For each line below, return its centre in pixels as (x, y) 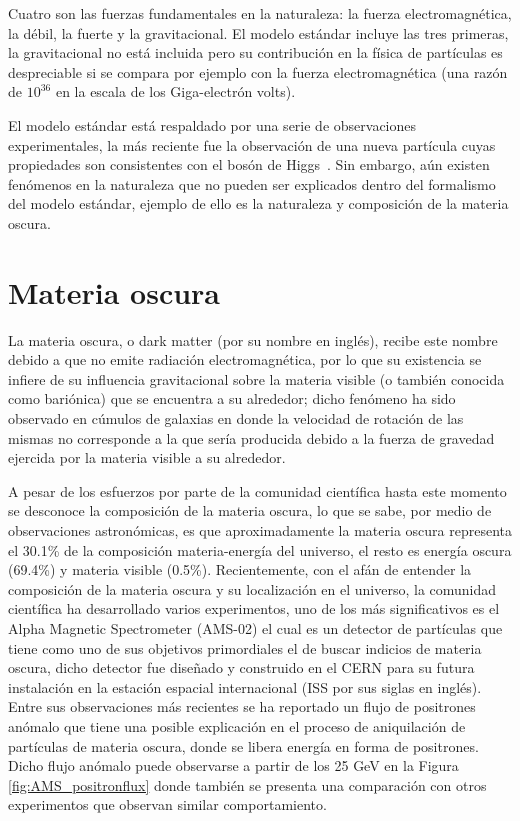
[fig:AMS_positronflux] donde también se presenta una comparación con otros (247, 784)
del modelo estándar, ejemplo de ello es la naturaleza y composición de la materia (258, 203)
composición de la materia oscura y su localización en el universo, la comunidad (252, 588)
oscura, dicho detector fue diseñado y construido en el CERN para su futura (241, 667)
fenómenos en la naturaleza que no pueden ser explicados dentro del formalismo (252, 183)
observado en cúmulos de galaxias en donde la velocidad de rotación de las (236, 418)
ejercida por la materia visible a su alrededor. (147, 457)
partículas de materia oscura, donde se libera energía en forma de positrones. (243, 745)
